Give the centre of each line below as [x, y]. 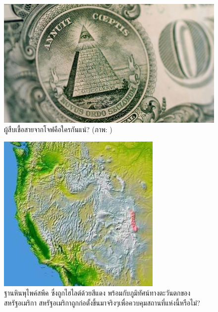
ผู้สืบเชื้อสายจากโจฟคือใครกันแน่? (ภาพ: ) [58, 129]
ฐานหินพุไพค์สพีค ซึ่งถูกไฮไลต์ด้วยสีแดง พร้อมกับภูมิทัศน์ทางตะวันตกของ [97, 293]
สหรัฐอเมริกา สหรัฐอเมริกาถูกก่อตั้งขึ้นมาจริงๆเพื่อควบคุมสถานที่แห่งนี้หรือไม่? [102, 302]
